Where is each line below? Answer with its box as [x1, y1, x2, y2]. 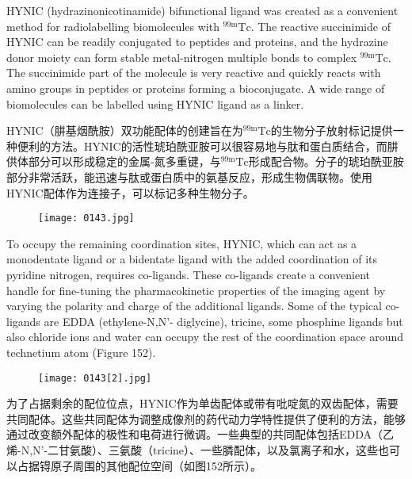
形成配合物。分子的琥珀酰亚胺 [248, 153, 404, 170]
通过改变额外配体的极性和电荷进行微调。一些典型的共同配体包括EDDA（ [6, 426, 383, 443]
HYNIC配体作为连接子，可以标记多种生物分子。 [6, 184, 254, 201]
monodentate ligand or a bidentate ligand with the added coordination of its [6, 251, 378, 267]
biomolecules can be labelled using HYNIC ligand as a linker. [6, 95, 304, 112]
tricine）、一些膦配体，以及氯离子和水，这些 [153, 441, 379, 458]
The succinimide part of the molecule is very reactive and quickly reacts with [6, 64, 381, 81]
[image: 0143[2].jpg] [38, 372, 152, 384]
